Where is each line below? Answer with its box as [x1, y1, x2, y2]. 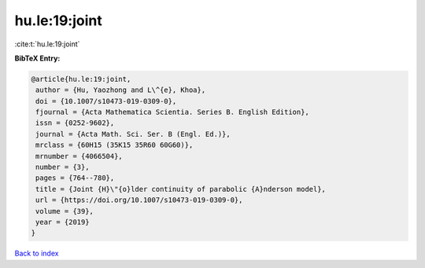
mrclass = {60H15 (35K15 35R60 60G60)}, [35, 141, 194, 149]
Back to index [14, 248, 59, 259]
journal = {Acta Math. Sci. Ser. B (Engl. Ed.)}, [35, 130, 231, 138]
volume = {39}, [35, 207, 94, 215]
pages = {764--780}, [35, 174, 115, 182]
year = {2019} [35, 218, 90, 226]
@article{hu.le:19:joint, [31, 75, 131, 83]
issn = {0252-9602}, [35, 119, 115, 127]
